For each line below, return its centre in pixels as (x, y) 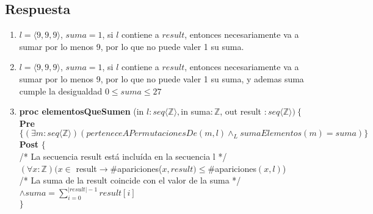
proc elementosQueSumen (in (81, 111)
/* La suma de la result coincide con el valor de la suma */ (130, 180)
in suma (196, 111)
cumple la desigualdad (61, 91)
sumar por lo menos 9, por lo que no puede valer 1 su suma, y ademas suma (161, 78)
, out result (241, 111)
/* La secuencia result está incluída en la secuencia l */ (123, 156)
